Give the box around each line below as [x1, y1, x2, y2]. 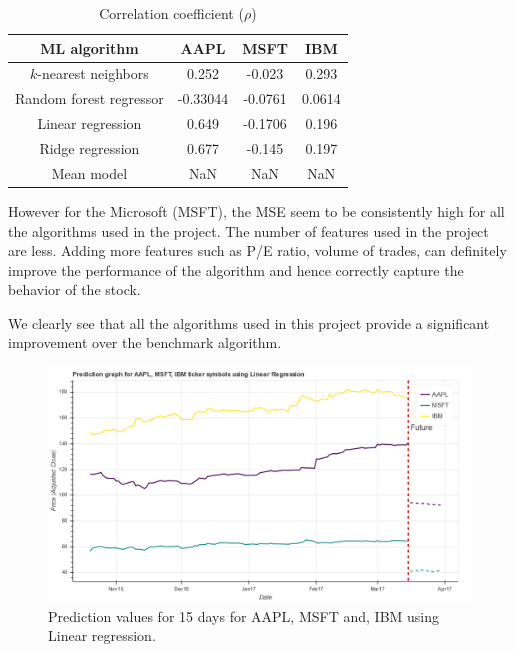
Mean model [51, 162, 128, 183]
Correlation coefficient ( [99, 3, 244, 23]
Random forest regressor [15, 88, 164, 109]
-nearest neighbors [37, 63, 149, 84]
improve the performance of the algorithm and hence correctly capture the [8, 259, 464, 280]
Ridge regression [39, 137, 140, 158]
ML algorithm [40, 37, 139, 58]
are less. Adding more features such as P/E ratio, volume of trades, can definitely [8, 240, 507, 261]
